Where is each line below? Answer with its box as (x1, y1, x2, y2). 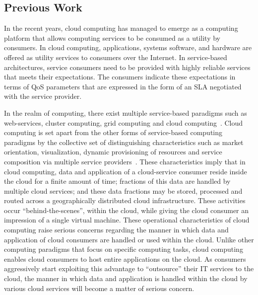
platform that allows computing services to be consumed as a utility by (4, 32, 221, 43)
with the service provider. (4, 91, 82, 101)
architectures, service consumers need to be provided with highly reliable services (4, 62, 251, 72)
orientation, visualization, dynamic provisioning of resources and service (4, 147, 222, 157)
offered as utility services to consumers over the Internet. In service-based (4, 52, 227, 62)
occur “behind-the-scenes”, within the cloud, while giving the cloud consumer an (4, 205, 249, 215)
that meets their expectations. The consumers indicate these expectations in (4, 72, 236, 82)
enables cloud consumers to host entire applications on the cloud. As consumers (4, 253, 246, 264)
